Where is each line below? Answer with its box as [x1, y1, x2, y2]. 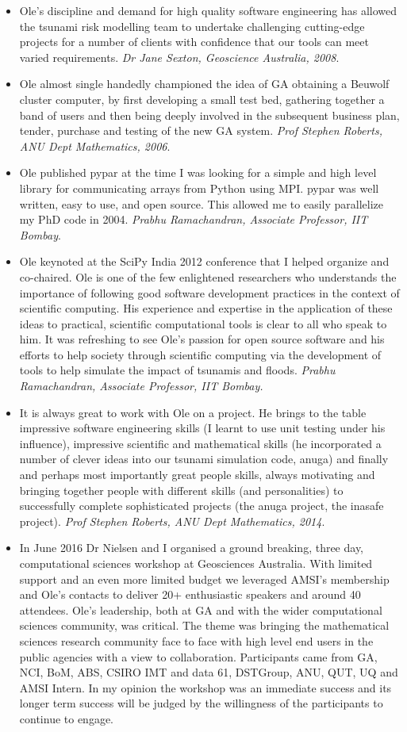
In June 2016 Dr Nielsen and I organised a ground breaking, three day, [19, 539, 364, 556]
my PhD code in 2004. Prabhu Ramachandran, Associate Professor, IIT [19, 211, 368, 228]
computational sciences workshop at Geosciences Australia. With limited [19, 555, 373, 571]
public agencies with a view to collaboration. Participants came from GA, [19, 648, 378, 665]
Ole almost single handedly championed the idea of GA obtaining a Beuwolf [19, 75, 390, 92]
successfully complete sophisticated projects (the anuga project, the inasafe [19, 497, 384, 514]
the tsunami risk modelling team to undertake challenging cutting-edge [19, 17, 365, 34]
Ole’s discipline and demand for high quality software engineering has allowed [19, 2, 397, 18]
